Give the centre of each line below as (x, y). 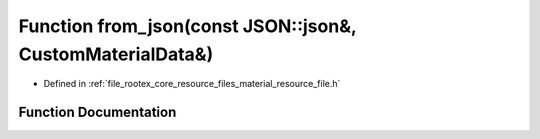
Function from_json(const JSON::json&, (187, 26)
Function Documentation (97, 112)
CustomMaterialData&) (116, 54)
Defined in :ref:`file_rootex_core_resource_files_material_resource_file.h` (192, 84)
